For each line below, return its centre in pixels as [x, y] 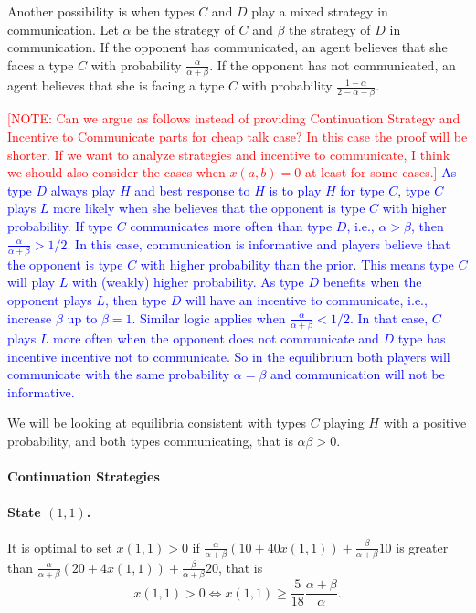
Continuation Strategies [84, 476]
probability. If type [60, 225]
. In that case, [389, 317]
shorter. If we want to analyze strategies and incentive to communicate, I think [229, 154]
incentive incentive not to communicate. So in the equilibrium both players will [229, 356]
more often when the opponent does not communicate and [216, 338]
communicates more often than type [231, 225]
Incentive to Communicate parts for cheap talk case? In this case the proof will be [238, 136]
